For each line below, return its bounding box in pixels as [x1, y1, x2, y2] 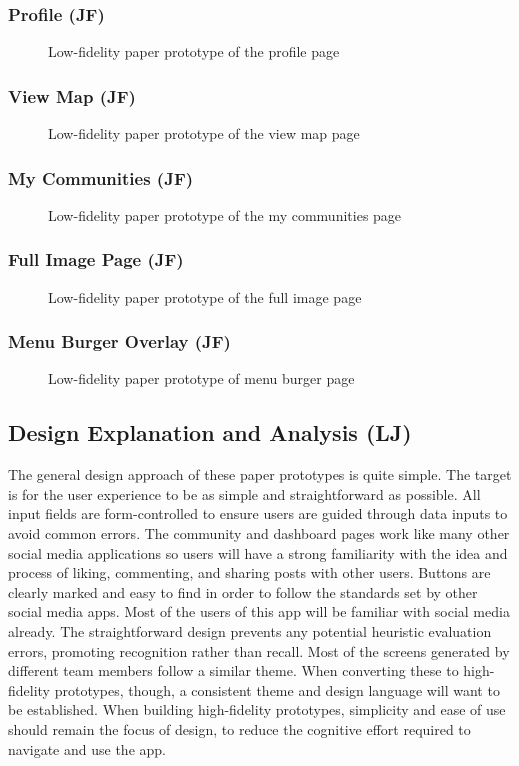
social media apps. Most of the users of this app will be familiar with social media [8, 601, 510, 622]
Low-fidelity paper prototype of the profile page [48, 41, 340, 62]
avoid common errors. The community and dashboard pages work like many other [8, 523, 510, 544]
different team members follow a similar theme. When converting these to [8, 660, 459, 681]
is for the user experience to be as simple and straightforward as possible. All [8, 483, 481, 504]
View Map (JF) [8, 83, 136, 108]
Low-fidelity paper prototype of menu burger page [48, 368, 355, 389]
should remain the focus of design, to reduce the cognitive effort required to [8, 718, 471, 739]
